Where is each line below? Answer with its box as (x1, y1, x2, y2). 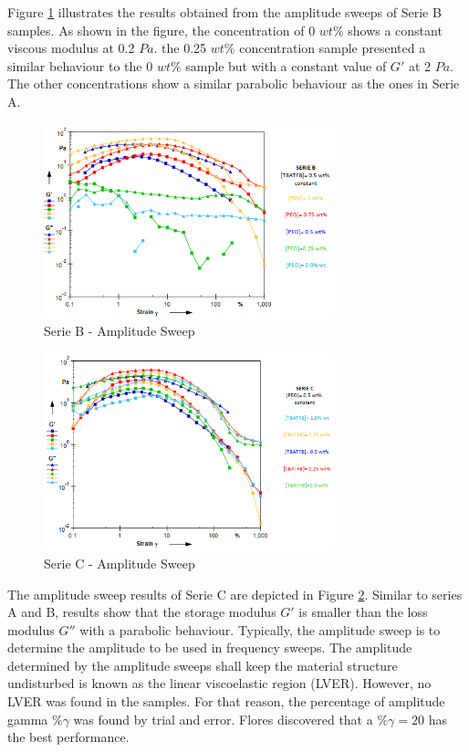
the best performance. (7, 727, 130, 747)
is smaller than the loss (298, 602, 428, 621)
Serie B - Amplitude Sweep (44, 321, 195, 340)
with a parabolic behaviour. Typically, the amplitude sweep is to (79, 620, 441, 639)
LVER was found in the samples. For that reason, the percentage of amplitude (7, 692, 445, 711)
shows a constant (348, 20, 443, 39)
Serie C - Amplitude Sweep (44, 553, 195, 572)
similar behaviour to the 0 (7, 56, 153, 75)
